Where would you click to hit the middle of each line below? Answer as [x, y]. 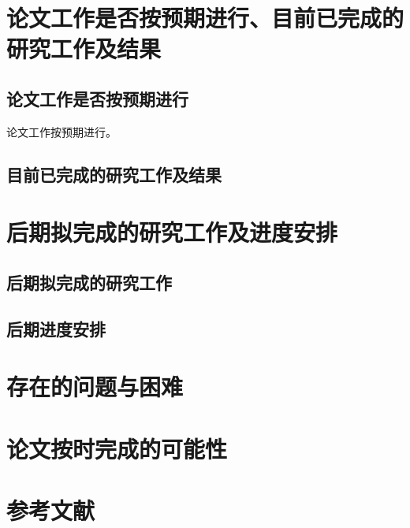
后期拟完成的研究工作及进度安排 [172, 232]
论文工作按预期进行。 [61, 131]
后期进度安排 [56, 328]
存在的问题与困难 [95, 387]
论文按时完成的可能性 [117, 448]
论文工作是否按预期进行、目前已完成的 [205, 18]
